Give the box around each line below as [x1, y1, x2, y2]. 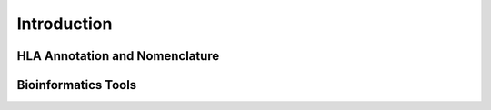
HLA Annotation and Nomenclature [16, 48, 220, 64]
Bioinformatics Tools [16, 77, 137, 93]
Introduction [16, 14, 113, 34]
